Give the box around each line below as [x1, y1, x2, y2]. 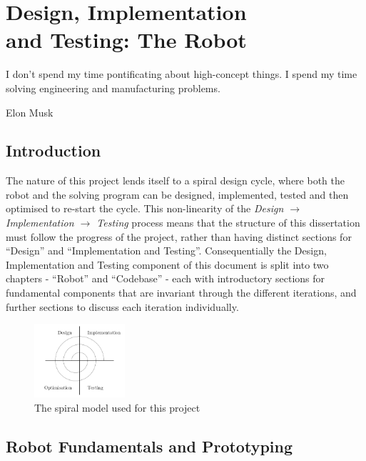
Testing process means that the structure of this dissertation [96, 215, 360, 230]
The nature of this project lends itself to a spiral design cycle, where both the [6, 173, 345, 188]
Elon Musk [6, 104, 54, 119]
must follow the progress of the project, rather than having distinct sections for [6, 229, 352, 244]
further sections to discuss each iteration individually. [6, 299, 239, 314]
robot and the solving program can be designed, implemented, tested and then [6, 187, 349, 202]
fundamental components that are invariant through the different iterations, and [6, 285, 357, 300]
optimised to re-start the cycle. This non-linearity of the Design [6, 201, 284, 216]
